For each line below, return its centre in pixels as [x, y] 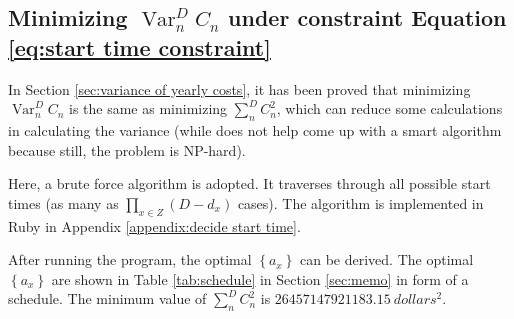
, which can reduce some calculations [389, 108]
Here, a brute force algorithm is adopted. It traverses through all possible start [249, 183]
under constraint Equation [367, 17]
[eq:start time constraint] [139, 46]
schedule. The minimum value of [107, 298]
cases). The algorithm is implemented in [360, 202]
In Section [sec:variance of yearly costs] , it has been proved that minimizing [239, 88]
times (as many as [63, 202]
